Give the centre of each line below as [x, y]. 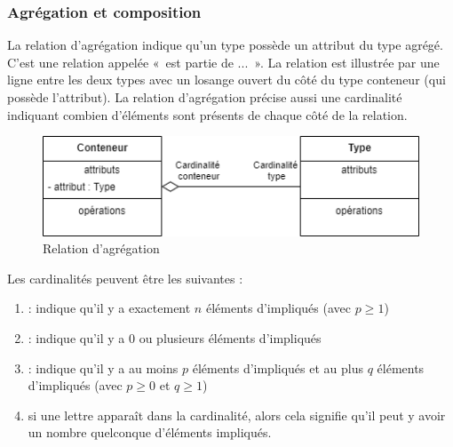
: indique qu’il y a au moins [103, 367]
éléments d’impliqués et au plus [278, 367]
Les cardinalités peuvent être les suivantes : [125, 278]
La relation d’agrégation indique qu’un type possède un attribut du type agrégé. [225, 45]
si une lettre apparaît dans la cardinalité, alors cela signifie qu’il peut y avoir [237, 415]
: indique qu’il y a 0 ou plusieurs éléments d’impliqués [175, 337]
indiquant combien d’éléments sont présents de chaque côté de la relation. [207, 114]
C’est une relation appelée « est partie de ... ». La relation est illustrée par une [223, 62]
